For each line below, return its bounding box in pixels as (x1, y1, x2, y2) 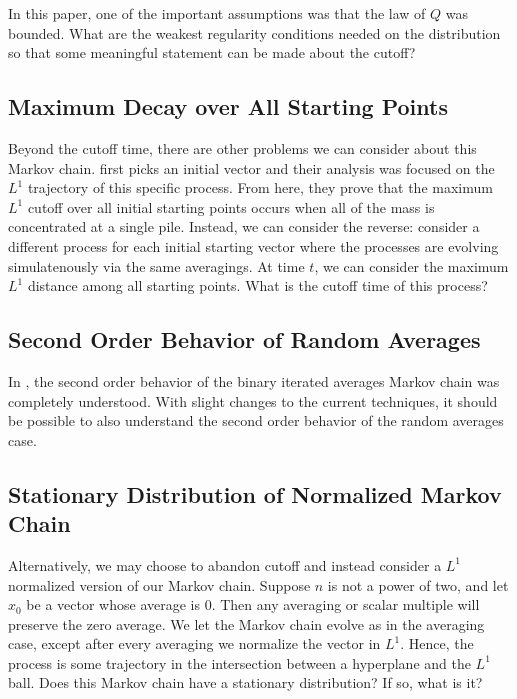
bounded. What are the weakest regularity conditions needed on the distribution (8, 22, 501, 43)
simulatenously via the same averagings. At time (8, 255, 305, 276)
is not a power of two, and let (327, 574, 509, 595)
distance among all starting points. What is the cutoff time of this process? (27, 275, 488, 296)
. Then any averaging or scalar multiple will (211, 594, 480, 615)
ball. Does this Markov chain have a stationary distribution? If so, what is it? (8, 672, 483, 693)
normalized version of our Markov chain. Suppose (8, 574, 311, 595)
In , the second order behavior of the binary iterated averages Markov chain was (8, 370, 500, 391)
